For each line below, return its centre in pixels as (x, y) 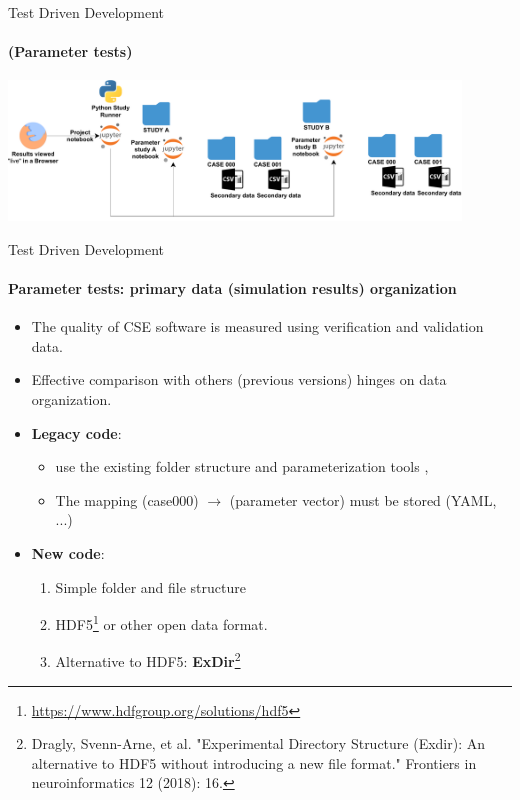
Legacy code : (76, 432)
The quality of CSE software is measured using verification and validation (257, 326)
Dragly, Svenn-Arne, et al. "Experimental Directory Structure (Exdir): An (258, 743)
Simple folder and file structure (150, 586)
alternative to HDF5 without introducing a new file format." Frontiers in (254, 762)
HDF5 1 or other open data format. (161, 622)
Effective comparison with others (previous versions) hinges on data (239, 379)
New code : (68, 552)
